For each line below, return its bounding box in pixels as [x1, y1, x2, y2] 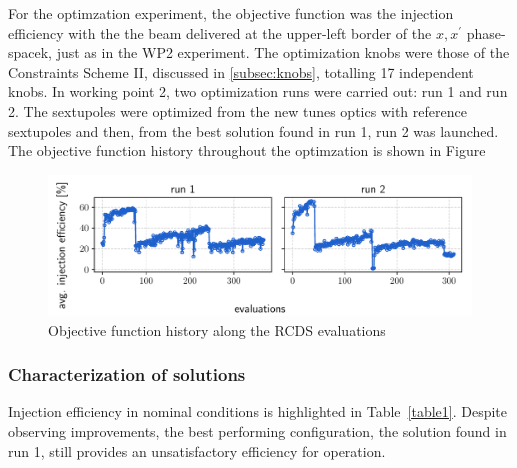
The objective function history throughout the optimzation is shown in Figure [8, 140, 486, 161]
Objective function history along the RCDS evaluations [48, 319, 386, 340]
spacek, [8, 42, 53, 63]
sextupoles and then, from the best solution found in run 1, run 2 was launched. [8, 120, 499, 141]
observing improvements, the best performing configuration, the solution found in [8, 420, 507, 441]
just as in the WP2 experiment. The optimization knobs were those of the [56, 42, 510, 63]
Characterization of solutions [8, 362, 246, 387]
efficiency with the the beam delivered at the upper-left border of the [8, 22, 432, 43]
